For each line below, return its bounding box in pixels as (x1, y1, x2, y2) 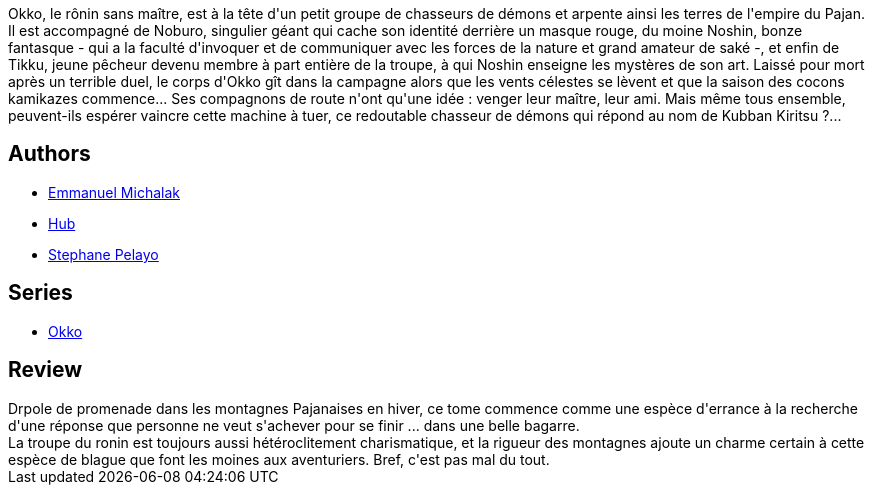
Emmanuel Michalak (48, 183, 180, 201)
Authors (8, 141, 91, 167)
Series (8, 280, 73, 306)
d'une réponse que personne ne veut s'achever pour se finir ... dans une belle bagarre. (8, 416, 580, 434)
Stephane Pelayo (48, 245, 159, 263)
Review (8, 357, 83, 383)
